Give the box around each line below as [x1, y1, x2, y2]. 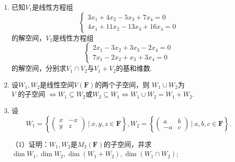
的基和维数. [116, 63, 152, 73]
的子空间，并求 [103, 139, 152, 149]
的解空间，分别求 [11, 63, 66, 73]
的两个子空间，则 [95, 79, 150, 89]
